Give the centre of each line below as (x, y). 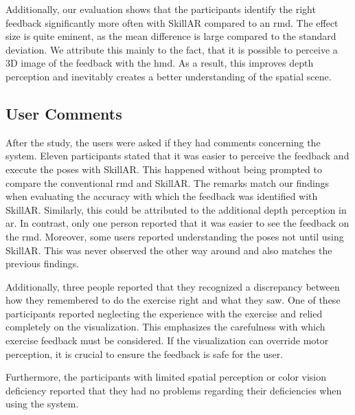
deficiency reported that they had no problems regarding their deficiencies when (174, 390)
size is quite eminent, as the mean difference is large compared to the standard (171, 36)
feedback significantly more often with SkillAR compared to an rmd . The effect (172, 22)
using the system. (42, 404)
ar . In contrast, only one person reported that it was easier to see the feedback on (177, 223)
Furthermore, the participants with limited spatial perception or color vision (166, 377)
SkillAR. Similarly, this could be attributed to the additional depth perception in (176, 209)
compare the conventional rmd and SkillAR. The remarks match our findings (168, 182)
